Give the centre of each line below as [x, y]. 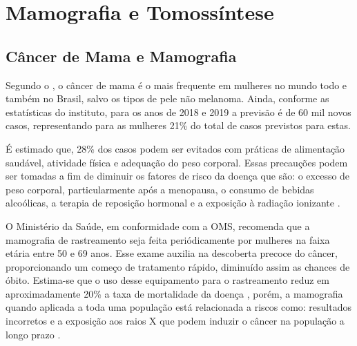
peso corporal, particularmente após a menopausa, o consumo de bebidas [160, 189]
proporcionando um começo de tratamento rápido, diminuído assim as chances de [178, 266]
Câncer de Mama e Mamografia [121, 56]
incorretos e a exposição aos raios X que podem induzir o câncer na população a [175, 321]
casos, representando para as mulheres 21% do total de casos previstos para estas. [178, 125]
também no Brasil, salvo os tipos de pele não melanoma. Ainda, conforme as [167, 98]
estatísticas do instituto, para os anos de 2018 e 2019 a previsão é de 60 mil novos [178, 112]
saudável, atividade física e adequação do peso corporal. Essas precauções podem [177, 162]
